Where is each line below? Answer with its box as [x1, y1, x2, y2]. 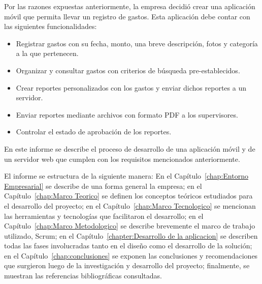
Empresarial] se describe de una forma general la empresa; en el [4, 180, 202, 191]
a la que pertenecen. [16, 48, 79, 59]
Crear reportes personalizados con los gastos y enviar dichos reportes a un [16, 82, 246, 93]
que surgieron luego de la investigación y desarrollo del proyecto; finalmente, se [4, 260, 250, 271]
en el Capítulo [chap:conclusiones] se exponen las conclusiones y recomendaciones [4, 250, 258, 261]
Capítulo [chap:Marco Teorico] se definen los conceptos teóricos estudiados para [4, 190, 253, 201]
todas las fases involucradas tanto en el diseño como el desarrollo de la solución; [4, 240, 252, 251]
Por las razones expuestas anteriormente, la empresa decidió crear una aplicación [4, 1, 255, 11]
